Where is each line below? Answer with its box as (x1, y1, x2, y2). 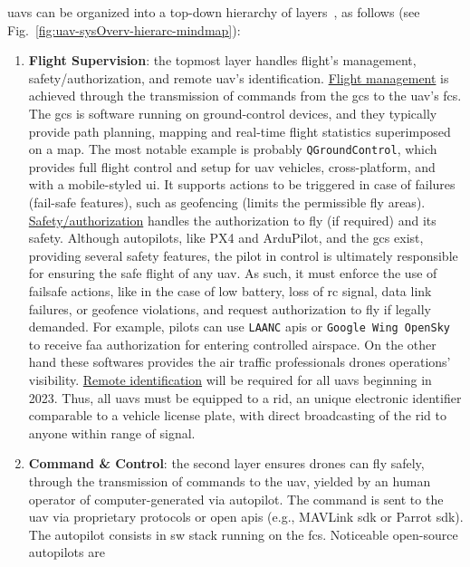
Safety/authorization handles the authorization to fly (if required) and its (28, 210, 436, 229)
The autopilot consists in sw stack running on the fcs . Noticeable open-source (28, 524, 458, 543)
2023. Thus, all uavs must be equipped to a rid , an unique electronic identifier (28, 388, 462, 407)
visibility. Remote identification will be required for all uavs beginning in (28, 370, 432, 389)
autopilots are (28, 543, 105, 562)
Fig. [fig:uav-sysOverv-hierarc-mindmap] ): (7, 20, 241, 39)
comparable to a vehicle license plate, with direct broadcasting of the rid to (28, 406, 446, 425)
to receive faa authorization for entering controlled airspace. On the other (28, 334, 436, 353)
